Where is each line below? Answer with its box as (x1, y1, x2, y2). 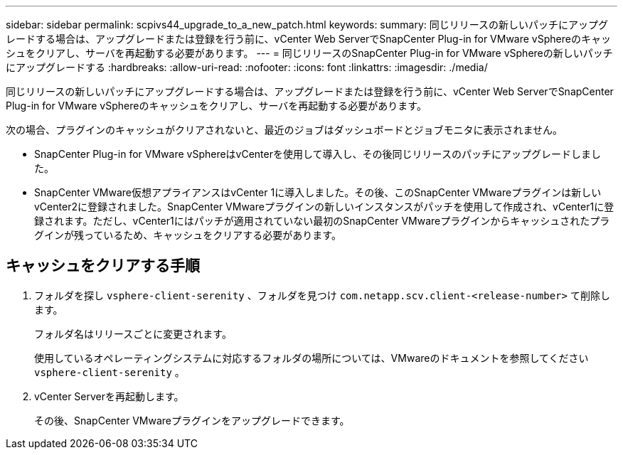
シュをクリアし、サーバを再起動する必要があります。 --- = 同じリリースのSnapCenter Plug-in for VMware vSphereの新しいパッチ (6, 47, 613, 59)
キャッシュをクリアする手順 (6, 257, 200, 275)
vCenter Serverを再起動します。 (34, 390, 184, 402)
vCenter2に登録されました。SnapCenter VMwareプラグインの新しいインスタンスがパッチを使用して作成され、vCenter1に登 (34, 200, 614, 213)
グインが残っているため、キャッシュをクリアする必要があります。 (34, 229, 341, 241)
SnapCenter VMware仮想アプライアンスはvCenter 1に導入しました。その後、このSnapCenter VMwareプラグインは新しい (34, 186, 602, 198)
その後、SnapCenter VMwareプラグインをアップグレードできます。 (34, 414, 350, 427)
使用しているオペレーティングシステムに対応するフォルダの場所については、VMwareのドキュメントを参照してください (34, 351, 589, 364)
